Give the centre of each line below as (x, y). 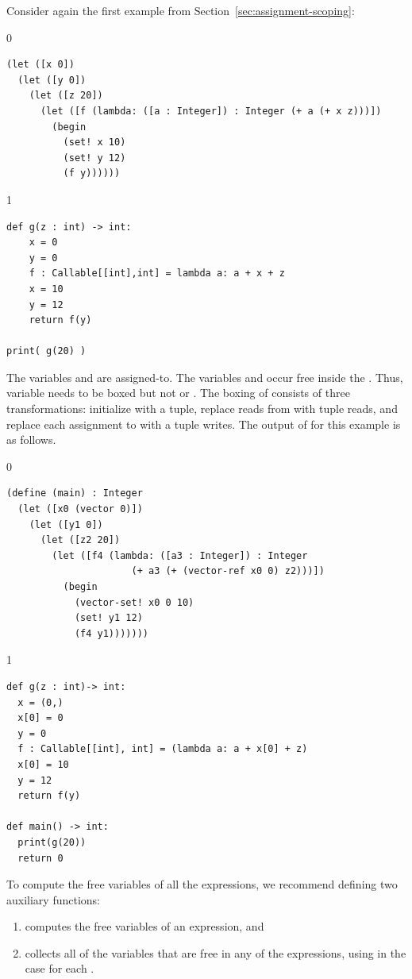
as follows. (31, 439)
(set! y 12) (94, 158)
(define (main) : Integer (75, 493)
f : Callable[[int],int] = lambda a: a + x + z (157, 274)
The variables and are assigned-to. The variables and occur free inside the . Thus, (205, 377)
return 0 (40, 858)
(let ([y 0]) (52, 80)
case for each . (60, 968)
